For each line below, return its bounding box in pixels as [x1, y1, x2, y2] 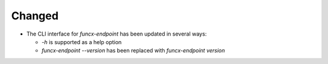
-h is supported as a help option [41, 38, 122, 45]
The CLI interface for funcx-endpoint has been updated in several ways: [26, 30, 207, 37]
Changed [11, 9, 59, 22]
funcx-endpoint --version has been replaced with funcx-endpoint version [41, 47, 225, 54]
